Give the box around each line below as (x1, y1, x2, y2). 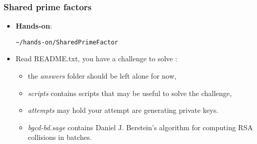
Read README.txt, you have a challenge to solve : (15, 53, 177, 64)
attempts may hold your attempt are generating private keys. (28, 105, 219, 115)
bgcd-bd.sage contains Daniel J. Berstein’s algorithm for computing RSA (28, 122, 253, 132)
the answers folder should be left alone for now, (28, 70, 177, 81)
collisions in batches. (28, 132, 92, 142)
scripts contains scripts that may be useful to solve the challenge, (28, 87, 232, 98)
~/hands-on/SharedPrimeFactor (15, 38, 119, 46)
